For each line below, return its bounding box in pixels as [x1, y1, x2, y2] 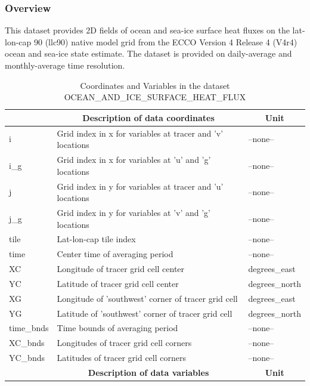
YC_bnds [9, 351, 45, 364]
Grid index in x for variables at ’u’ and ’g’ [57, 153, 211, 166]
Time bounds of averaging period [57, 322, 178, 334]
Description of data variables [88, 366, 209, 378]
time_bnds [9, 322, 49, 334]
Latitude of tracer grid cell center [57, 277, 179, 289]
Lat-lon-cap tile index [57, 233, 136, 245]
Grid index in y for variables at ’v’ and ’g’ [57, 206, 210, 218]
